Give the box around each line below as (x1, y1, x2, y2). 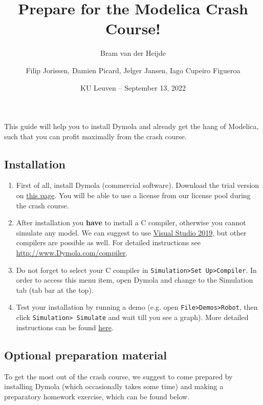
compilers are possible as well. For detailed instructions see (16, 237, 201, 248)
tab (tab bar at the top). (16, 284, 94, 295)
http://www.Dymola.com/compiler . (16, 247, 128, 258)
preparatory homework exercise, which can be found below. (4, 391, 190, 401)
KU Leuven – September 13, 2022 (80, 82, 186, 93)
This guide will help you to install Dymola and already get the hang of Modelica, (4, 121, 259, 132)
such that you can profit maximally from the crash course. (4, 131, 187, 141)
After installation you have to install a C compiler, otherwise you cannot (16, 217, 246, 228)
